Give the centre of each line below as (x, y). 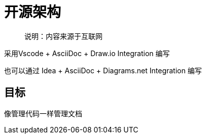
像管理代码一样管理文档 (43, 113)
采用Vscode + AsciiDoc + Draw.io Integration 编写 (87, 53)
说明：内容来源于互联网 (63, 36)
